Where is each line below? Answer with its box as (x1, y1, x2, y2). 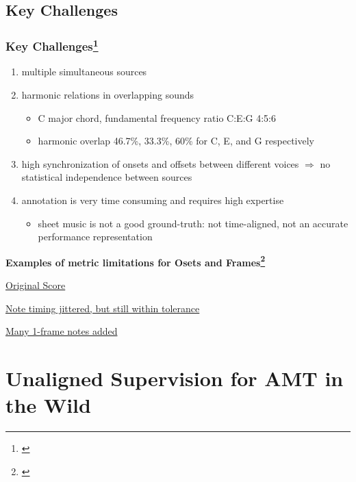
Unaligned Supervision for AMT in (5, 364, 344, 392)
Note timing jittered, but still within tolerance (5, 301, 200, 315)
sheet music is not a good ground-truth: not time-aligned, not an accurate (38, 216, 348, 230)
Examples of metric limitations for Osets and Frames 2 (5, 253, 266, 269)
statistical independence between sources (21, 170, 192, 184)
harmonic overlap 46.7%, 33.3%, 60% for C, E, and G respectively (38, 134, 315, 148)
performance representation (38, 229, 153, 244)
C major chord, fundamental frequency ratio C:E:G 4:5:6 (38, 110, 276, 125)
